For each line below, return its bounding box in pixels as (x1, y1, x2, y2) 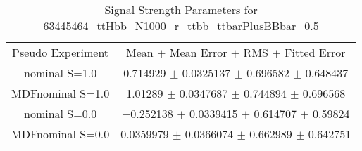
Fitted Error (285, 44, 346, 60)
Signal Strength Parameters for (104, 1, 258, 18)
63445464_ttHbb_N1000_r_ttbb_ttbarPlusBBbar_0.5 (43, 18, 319, 34)
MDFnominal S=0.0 (11, 126, 110, 142)
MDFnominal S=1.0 (11, 85, 110, 101)
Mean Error (169, 44, 227, 60)
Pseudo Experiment (12, 44, 109, 60)
